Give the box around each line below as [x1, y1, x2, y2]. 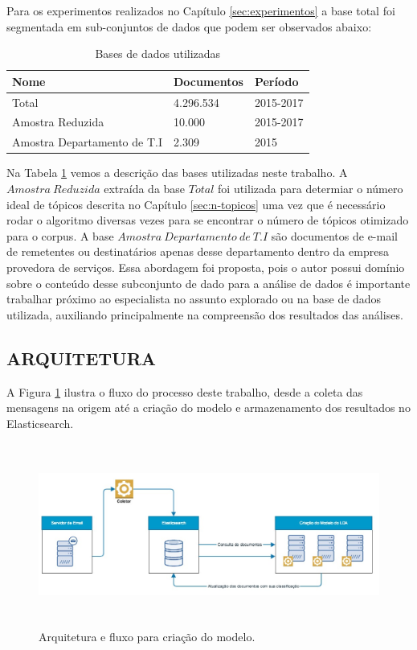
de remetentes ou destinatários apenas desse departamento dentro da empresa [6, 243, 389, 260]
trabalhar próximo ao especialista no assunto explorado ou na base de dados [6, 290, 382, 307]
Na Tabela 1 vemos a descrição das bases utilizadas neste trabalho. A [6, 164, 348, 181]
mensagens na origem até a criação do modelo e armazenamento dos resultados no [6, 399, 411, 416]
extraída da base [104, 180, 186, 196]
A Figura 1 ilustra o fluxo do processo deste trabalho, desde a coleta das [6, 383, 363, 400]
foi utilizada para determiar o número [218, 180, 403, 196]
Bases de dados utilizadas [95, 45, 221, 62]
